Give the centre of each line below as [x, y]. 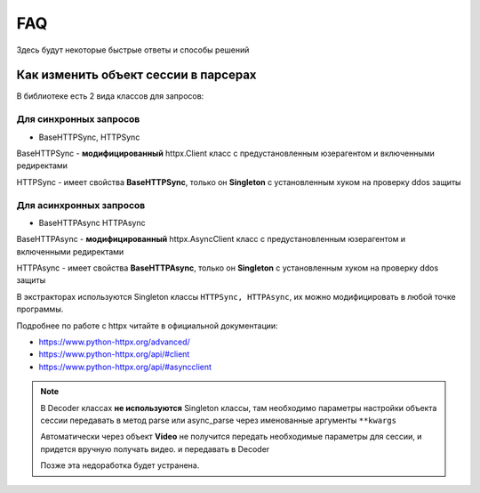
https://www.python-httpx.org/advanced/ [114, 342]
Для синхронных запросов [78, 119]
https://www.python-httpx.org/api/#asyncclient [125, 367]
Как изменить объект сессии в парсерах [136, 75]
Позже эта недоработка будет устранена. [120, 465]
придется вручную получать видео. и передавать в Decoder [155, 449]
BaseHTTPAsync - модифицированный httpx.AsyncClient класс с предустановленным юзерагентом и [211, 239]
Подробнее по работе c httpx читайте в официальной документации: [148, 326]
